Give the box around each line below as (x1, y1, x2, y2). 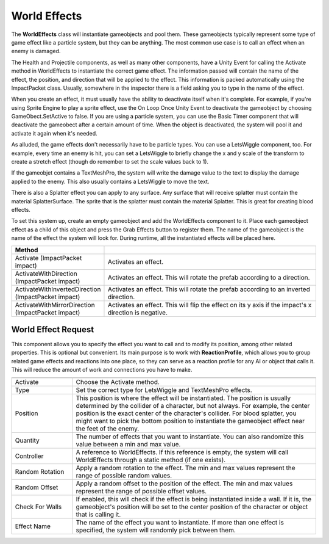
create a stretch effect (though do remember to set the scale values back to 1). (11, 158, 209, 165)
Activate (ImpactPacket (15, 253, 82, 262)
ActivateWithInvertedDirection (15, 285, 101, 293)
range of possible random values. (76, 471, 172, 479)
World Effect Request (11, 324, 94, 335)
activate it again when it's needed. (11, 129, 97, 137)
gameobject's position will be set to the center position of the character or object (76, 502, 308, 511)
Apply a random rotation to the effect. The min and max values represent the (76, 463, 295, 472)
